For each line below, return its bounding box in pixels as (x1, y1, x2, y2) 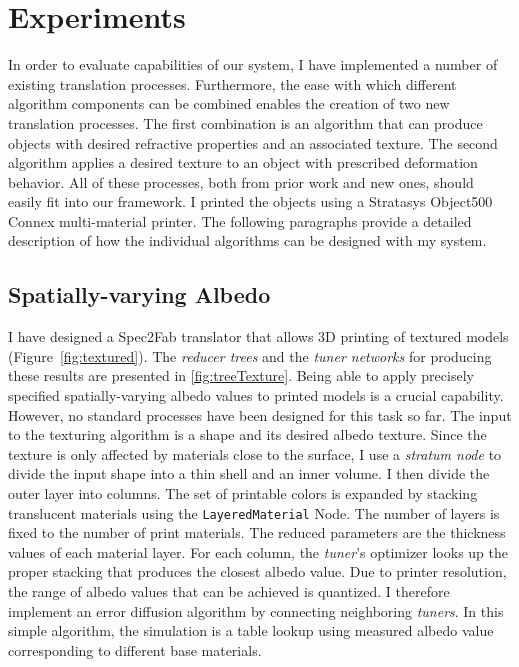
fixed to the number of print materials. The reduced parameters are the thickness (8, 522, 506, 543)
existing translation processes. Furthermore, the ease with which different (8, 73, 457, 94)
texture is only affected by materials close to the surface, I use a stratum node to (8, 443, 502, 464)
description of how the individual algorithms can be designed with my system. (8, 230, 487, 251)
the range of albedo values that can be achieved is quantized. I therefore (8, 581, 450, 602)
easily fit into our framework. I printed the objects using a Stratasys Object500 (8, 191, 493, 212)
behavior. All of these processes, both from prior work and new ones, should (8, 171, 474, 192)
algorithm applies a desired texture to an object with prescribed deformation (8, 152, 478, 173)
